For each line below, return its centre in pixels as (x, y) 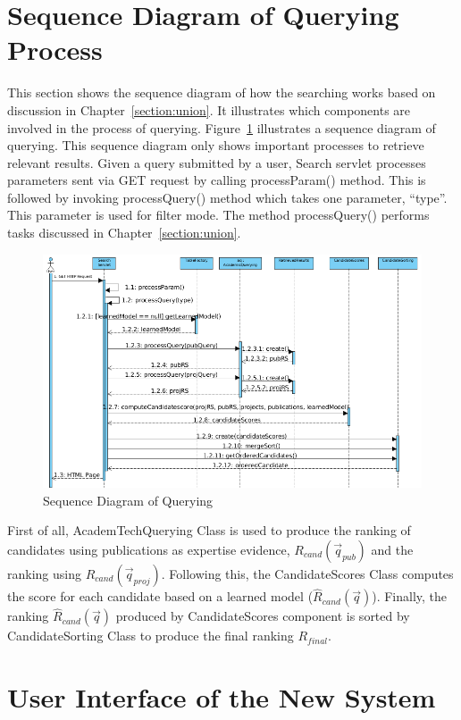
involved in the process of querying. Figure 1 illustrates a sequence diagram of (222, 127)
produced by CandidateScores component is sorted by (263, 616)
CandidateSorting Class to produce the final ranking (151, 636)
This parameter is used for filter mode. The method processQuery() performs (218, 215)
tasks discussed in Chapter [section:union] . (124, 233)
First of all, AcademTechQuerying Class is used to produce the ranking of (209, 530)
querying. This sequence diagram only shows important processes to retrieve (216, 145)
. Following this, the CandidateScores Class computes (307, 573)
